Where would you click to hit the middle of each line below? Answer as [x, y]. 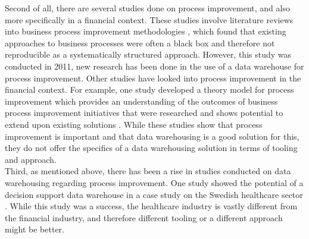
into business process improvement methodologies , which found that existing [146, 31]
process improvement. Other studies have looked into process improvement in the [153, 78]
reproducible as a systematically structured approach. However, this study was [148, 54]
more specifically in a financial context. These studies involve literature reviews [149, 19]
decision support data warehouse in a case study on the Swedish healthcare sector [154, 194]
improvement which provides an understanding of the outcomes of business [141, 101]
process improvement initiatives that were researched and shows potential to [144, 113]
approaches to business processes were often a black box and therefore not [140, 43]
